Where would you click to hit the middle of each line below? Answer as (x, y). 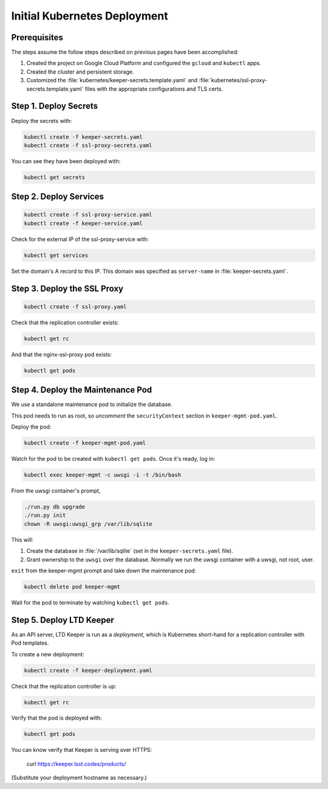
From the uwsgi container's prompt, (56, 491)
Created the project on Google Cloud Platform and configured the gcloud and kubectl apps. (144, 63)
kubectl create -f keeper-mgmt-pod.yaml (85, 443)
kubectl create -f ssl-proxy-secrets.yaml (88, 145)
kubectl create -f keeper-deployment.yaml (88, 670)
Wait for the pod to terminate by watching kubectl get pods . (91, 602)
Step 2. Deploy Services (58, 197)
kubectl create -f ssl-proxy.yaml (75, 307)
